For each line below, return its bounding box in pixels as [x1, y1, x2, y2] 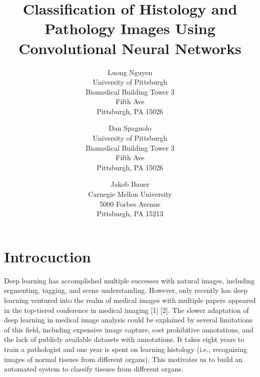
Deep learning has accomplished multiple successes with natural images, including [4, 275, 254, 285]
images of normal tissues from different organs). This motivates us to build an [4, 353, 243, 364]
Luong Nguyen [107, 67, 152, 77]
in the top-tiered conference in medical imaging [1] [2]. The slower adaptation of [4, 304, 249, 315]
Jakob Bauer [110, 179, 149, 189]
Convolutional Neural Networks [18, 38, 241, 58]
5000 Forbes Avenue [99, 198, 160, 209]
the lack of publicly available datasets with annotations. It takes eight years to [4, 334, 244, 344]
